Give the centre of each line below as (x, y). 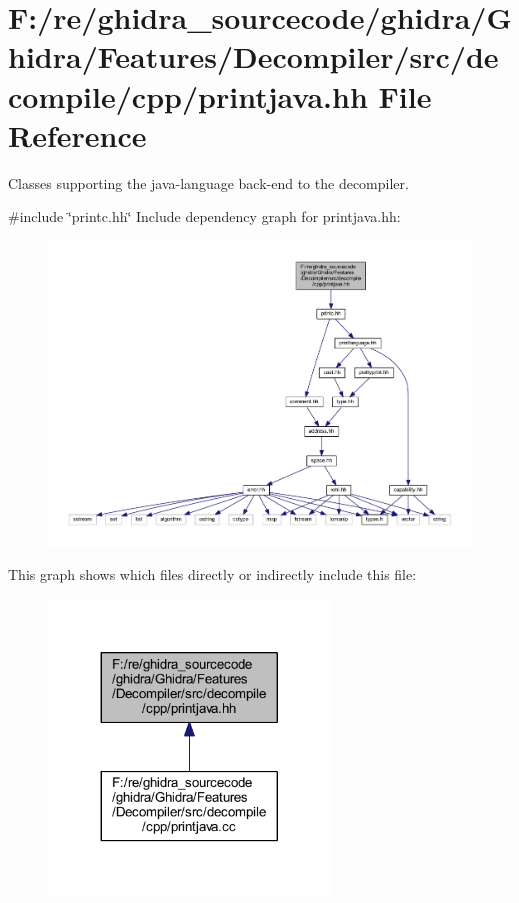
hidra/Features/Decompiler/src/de (253, 56)
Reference (77, 134)
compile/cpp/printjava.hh (188, 95)
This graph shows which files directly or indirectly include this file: (212, 573)
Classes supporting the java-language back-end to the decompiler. (208, 182)
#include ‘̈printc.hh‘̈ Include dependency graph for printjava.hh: (204, 216)
